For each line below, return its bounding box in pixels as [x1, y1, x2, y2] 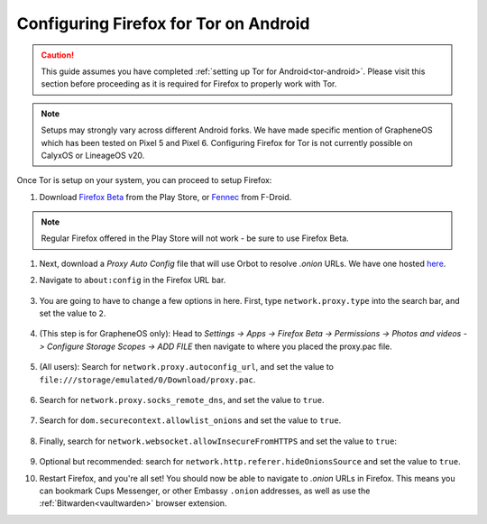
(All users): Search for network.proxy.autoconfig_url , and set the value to [39, 362, 334, 372]
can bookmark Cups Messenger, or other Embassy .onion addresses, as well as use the [39, 485, 371, 496]
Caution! [41, 50, 75, 60]
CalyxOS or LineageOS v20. [41, 150, 145, 161]
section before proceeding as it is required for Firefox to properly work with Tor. [41, 78, 337, 89]
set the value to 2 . [39, 308, 106, 319]
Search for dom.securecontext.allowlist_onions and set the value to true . [39, 415, 342, 426]
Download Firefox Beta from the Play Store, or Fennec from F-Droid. [39, 191, 292, 202]
